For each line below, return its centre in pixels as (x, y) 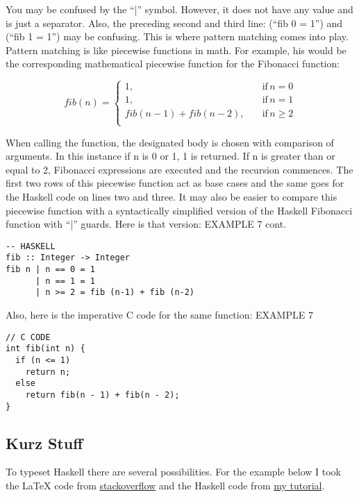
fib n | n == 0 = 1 (50, 270)
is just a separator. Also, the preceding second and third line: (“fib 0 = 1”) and (174, 23)
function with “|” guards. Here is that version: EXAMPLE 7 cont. (146, 224)
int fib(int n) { (45, 349)
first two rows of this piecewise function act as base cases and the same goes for (175, 183)
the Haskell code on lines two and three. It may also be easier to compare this (172, 196)
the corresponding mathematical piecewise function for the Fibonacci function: (173, 64)
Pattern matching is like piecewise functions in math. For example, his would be (176, 50)
